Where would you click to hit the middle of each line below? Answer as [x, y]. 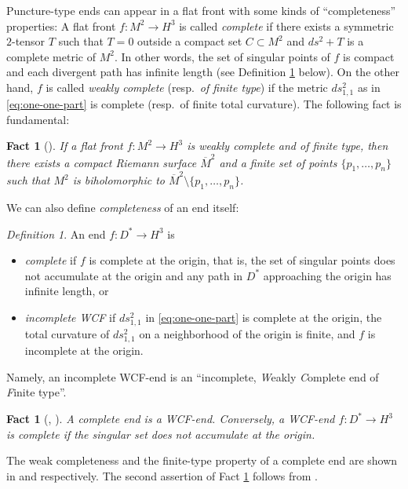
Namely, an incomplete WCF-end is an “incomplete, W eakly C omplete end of [193, 376]
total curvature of [67, 334]
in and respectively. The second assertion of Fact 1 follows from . [162, 475]
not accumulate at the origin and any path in [134, 275]
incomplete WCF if [70, 317]
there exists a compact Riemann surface [102, 162]
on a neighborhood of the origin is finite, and [247, 334]
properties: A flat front [61, 26]
